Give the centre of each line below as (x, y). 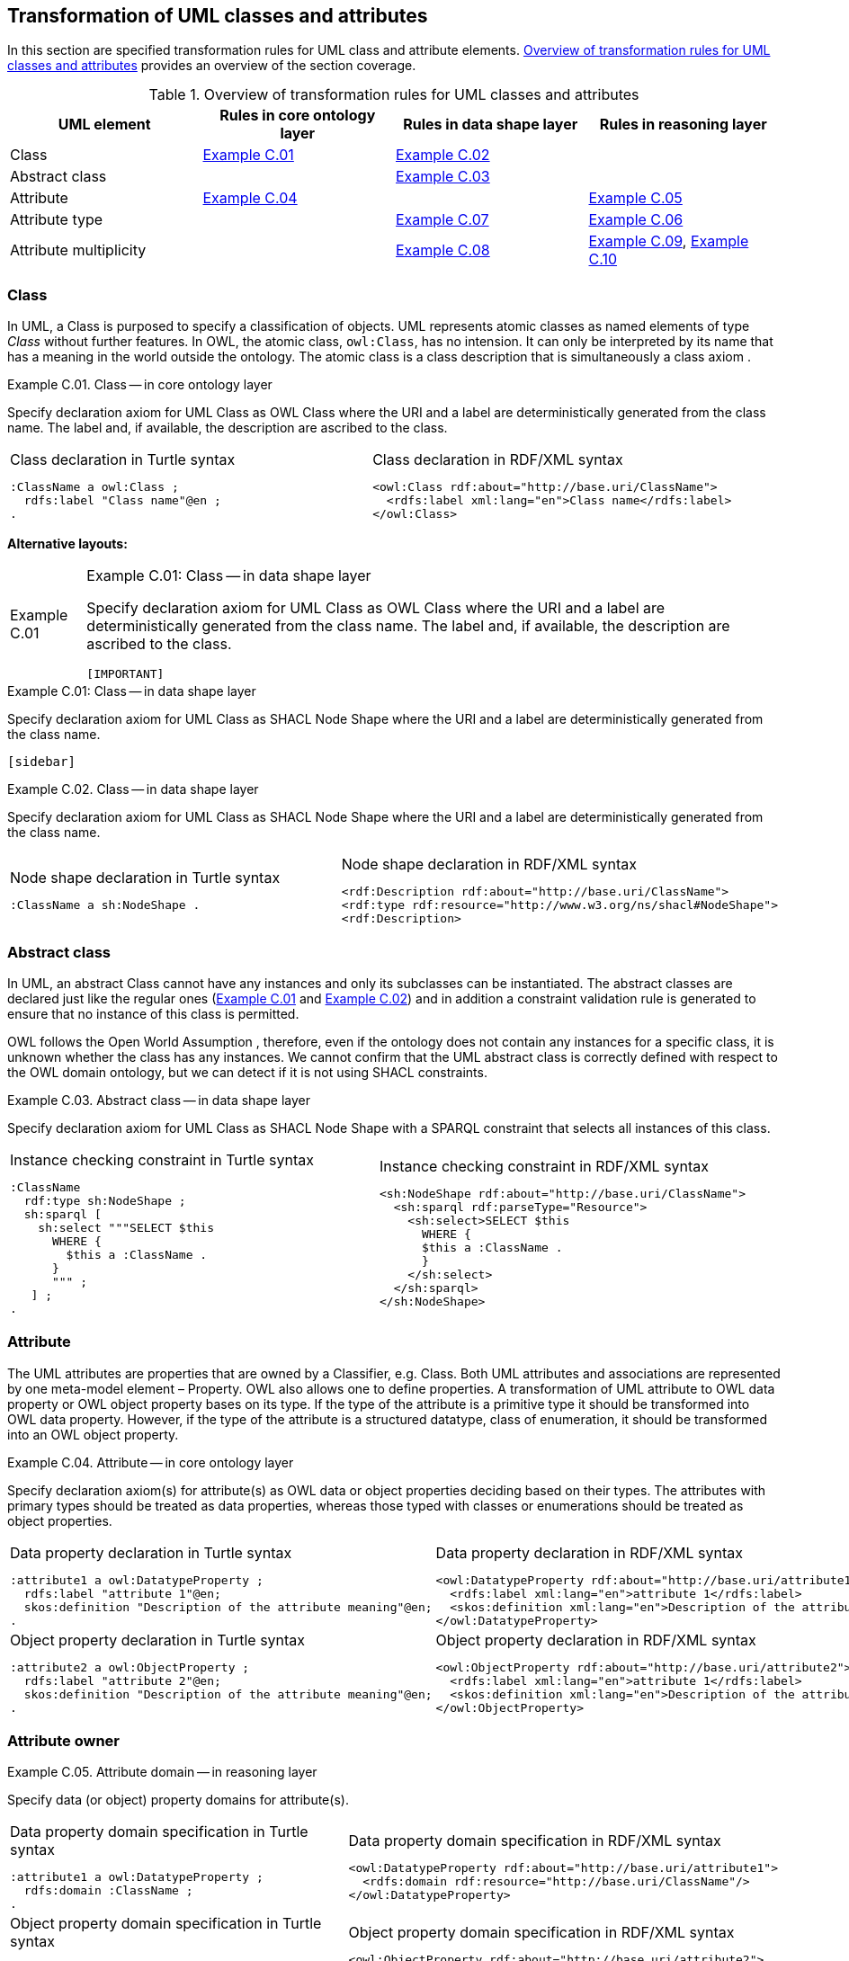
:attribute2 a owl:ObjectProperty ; (130, 1667)
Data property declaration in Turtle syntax (151, 1552)
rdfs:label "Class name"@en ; (122, 501)
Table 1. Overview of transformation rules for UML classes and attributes (394, 95)
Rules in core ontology (298, 116)
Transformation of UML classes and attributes (218, 16)
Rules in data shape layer (491, 125)
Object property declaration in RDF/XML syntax (596, 1640)
